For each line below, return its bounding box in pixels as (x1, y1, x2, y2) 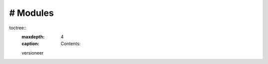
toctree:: (9, 25, 27, 31)
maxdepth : (21, 34, 45, 40)
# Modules (9, 7, 54, 18)
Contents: (61, 41, 81, 47)
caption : (21, 41, 40, 47)
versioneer (21, 50, 44, 56)
